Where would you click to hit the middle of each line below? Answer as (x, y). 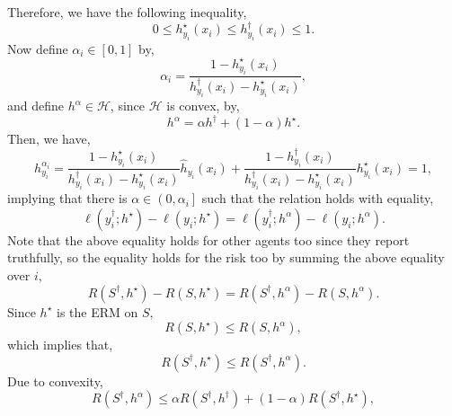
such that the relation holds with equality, (318, 198)
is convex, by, (203, 106)
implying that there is (67, 198)
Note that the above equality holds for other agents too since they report (208, 239)
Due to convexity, (55, 381)
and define (36, 106)
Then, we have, (49, 139)
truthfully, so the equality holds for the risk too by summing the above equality (226, 257)
